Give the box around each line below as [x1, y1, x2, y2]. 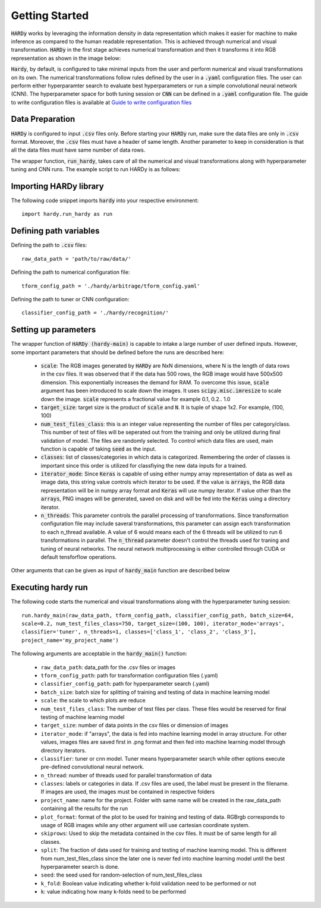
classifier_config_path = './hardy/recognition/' [21, 310, 169, 316]
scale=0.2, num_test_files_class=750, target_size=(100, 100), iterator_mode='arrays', [21, 620, 285, 627]
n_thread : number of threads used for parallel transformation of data [40, 771, 212, 778]
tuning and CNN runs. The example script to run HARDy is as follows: [11, 166, 181, 173]
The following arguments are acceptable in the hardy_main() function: [11, 650, 187, 657]
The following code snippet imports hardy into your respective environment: [11, 197, 199, 204]
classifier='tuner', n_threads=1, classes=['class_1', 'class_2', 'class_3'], [21, 629, 257, 635]
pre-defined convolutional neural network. [40, 764, 144, 771]
